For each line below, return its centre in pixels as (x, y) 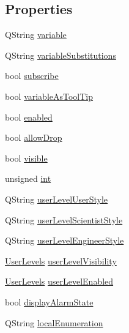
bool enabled (29, 117)
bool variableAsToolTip (49, 96)
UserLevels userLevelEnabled (59, 281)
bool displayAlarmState (49, 301)
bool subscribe (32, 76)
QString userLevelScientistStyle (64, 219)
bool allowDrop (34, 137)
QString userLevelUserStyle (57, 199)
